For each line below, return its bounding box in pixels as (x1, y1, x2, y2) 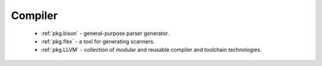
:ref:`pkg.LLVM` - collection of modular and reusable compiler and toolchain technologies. (41, 46, 262, 54)
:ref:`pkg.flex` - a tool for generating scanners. (41, 37, 155, 45)
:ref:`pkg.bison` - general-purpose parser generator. (41, 30, 169, 37)
